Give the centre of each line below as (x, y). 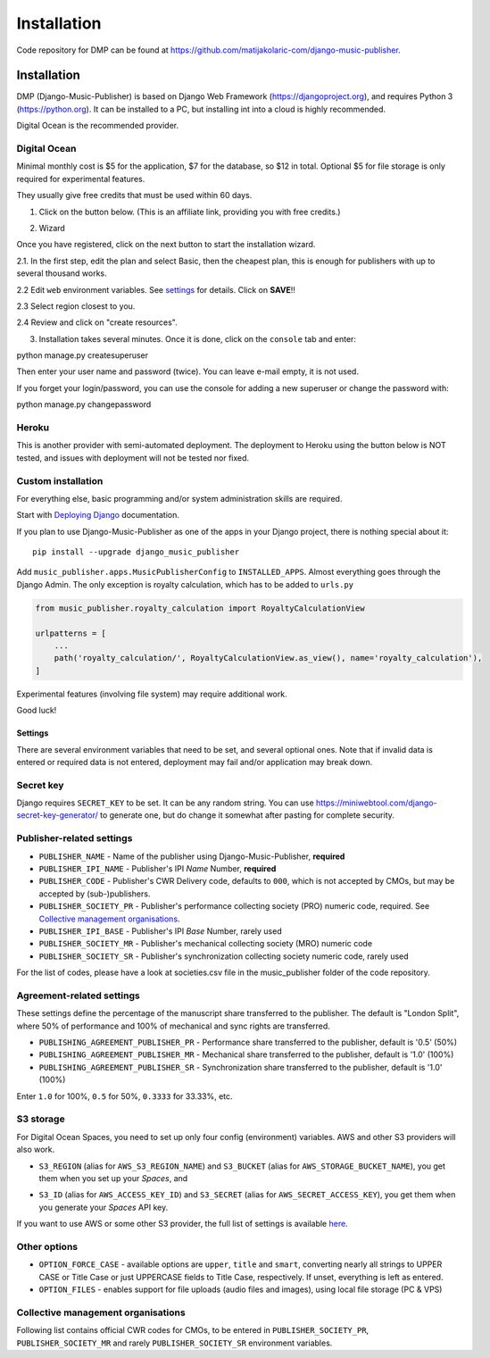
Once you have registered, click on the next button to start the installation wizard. (166, 245)
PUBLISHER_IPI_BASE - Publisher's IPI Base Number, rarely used (160, 931)
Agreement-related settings (78, 996)
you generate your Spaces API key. (104, 1207)
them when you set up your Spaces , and (113, 1178)
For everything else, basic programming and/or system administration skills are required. (179, 498)
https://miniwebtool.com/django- (376, 803)
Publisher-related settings (75, 838)
